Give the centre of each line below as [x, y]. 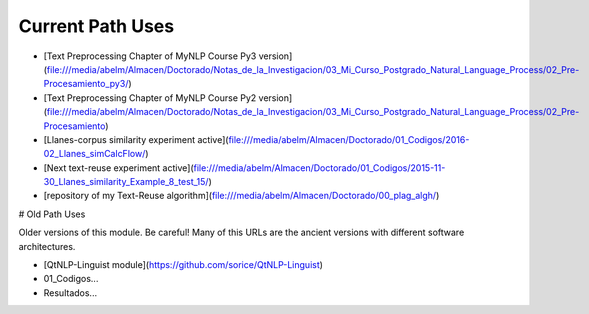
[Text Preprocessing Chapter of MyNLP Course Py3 [150, 56]
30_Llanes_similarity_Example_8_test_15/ [126, 182]
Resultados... [70, 292]
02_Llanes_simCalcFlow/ [94, 154]
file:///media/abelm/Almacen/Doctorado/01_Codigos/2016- [349, 139]
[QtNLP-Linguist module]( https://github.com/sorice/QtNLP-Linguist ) [183, 265]
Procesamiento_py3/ [86, 84]
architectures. [47, 246]
